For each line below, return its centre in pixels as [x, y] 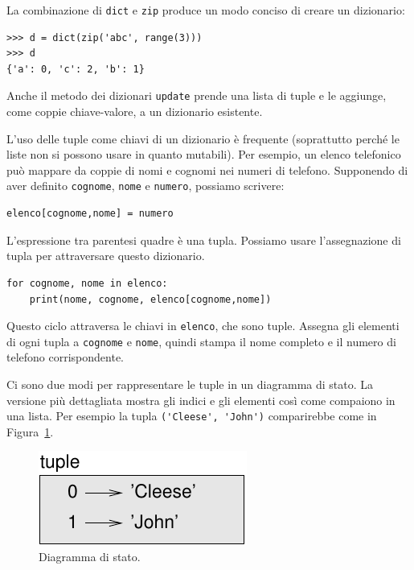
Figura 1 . [30, 431]
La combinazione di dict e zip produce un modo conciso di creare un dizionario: [206, 10]
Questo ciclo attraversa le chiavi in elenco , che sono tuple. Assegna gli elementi [203, 326]
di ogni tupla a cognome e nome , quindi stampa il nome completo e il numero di [201, 341]
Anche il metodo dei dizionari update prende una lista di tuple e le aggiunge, [197, 95]
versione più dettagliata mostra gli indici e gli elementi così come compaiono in [201, 400]
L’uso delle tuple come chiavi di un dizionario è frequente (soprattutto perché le [203, 138]
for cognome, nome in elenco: [87, 283]
